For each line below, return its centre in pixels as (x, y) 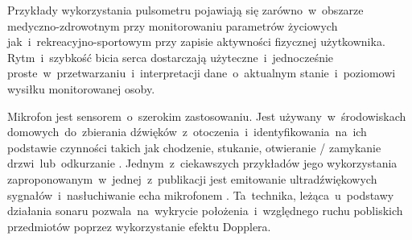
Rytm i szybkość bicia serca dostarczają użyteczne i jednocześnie (171, 57)
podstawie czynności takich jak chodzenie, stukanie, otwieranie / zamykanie (194, 147)
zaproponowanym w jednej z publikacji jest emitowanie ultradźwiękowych (192, 178)
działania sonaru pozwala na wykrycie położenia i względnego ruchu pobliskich (205, 211)
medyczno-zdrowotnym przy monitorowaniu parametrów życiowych (173, 25)
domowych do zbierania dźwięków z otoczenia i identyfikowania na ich (187, 132)
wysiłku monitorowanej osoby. (81, 88)
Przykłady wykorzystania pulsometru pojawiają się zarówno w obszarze (185, 10)
